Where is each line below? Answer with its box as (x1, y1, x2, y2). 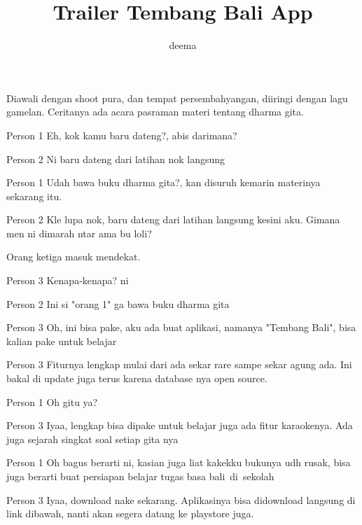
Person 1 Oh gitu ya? (6, 394, 98, 409)
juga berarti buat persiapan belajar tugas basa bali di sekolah (6, 469, 274, 483)
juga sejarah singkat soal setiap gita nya (6, 431, 179, 446)
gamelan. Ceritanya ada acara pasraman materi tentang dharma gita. (6, 104, 304, 119)
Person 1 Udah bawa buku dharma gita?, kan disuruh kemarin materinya (6, 175, 321, 190)
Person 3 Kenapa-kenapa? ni (6, 273, 129, 288)
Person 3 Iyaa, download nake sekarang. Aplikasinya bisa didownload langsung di (6, 492, 356, 507)
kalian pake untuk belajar (6, 333, 117, 348)
